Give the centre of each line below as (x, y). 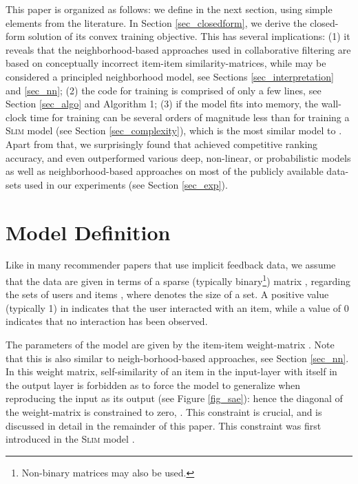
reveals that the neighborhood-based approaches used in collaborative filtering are (178, 49)
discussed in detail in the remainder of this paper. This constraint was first (164, 425)
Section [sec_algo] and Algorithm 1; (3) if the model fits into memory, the (162, 104)
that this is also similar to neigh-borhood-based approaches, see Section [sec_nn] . (177, 358)
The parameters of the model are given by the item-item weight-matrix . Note (170, 345)
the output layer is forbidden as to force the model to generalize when (153, 385)
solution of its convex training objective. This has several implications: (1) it (189, 36)
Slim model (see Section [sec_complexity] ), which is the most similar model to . (174, 130)
